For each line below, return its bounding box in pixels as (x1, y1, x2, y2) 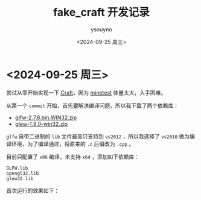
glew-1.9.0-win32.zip (14, 120, 68, 127)
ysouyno (90, 25, 113, 33)
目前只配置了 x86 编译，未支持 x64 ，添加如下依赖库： (6, 153, 140, 160)
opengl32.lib (6, 170, 39, 177)
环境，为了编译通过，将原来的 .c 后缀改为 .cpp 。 (11, 140, 135, 148)
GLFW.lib (6, 165, 28, 171)
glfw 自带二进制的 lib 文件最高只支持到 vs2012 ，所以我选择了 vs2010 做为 (6, 133, 190, 140)
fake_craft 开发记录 (53, 5, 150, 19)
